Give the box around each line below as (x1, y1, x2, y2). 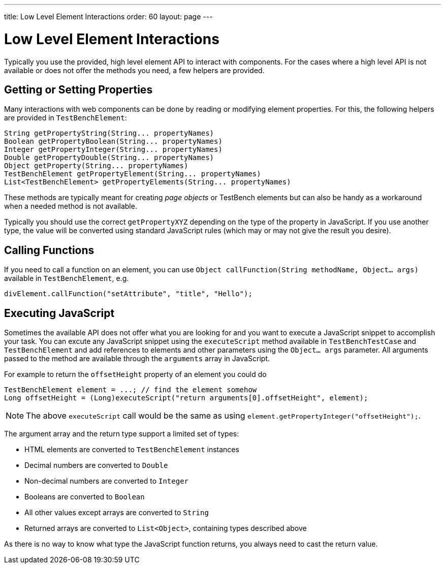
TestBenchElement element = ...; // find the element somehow (4, 386, 257, 394)
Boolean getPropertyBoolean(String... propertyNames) (4, 137, 222, 146)
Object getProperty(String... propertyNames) (4, 162, 188, 170)
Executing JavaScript (4, 306, 115, 320)
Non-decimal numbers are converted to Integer (24, 477, 188, 486)
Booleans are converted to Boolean (24, 492, 145, 501)
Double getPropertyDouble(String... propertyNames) (4, 153, 214, 162)
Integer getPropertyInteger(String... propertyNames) (4, 145, 222, 154)
